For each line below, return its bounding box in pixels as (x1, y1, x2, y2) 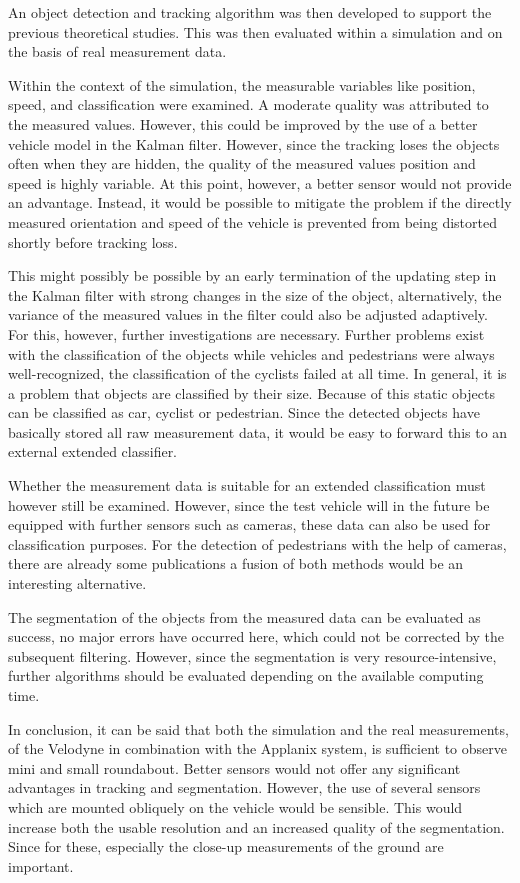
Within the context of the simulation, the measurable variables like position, (8, 74, 476, 95)
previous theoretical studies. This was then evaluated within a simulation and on (8, 21, 503, 42)
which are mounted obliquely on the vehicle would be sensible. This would (8, 796, 463, 817)
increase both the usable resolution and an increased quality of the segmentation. (8, 816, 505, 837)
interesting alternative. (8, 573, 147, 594)
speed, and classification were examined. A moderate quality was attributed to (8, 94, 489, 115)
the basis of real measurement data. (8, 41, 227, 62)
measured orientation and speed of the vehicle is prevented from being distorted (8, 211, 497, 232)
